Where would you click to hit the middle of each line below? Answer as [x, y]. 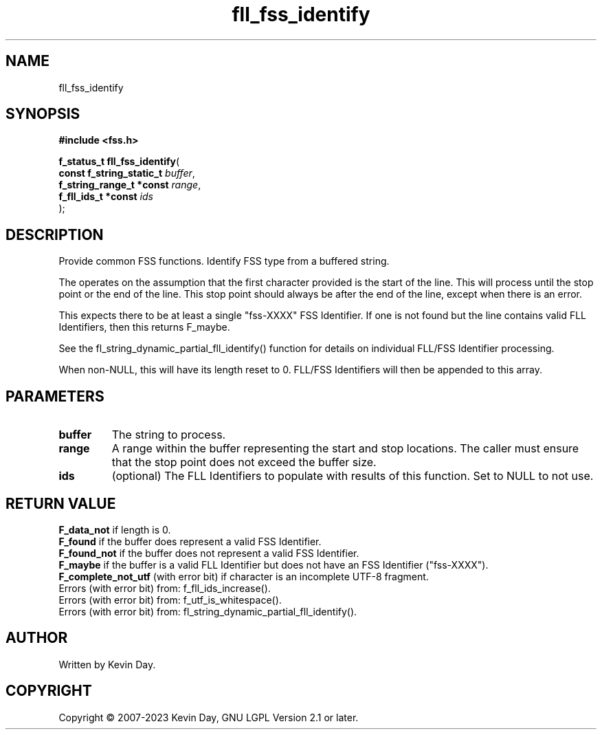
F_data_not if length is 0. [115, 529]
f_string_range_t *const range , [130, 185]
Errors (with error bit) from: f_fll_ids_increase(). [165, 588]
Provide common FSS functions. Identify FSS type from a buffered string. [224, 261]
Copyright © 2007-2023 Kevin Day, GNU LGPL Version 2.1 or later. [209, 717]
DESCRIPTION [55, 234]
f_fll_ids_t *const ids [106, 197]
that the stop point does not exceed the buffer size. [244, 462]
